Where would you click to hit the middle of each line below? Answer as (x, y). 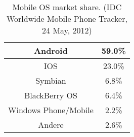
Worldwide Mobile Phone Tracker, (67, 19)
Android (51, 50)
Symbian (51, 80)
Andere (51, 125)
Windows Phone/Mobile (51, 110)
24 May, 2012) (67, 30)
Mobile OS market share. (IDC (67, 7)
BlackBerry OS (51, 95)
